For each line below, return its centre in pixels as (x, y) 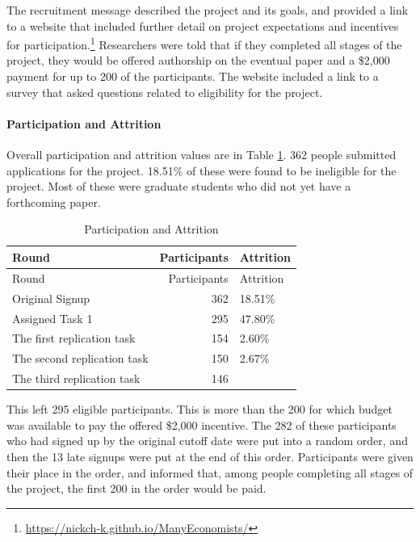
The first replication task (74, 338)
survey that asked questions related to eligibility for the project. (165, 92)
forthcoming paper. (54, 202)
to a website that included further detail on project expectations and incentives (203, 25)
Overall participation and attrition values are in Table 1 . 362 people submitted (202, 155)
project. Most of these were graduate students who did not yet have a (179, 186)
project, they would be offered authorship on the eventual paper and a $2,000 (198, 60)
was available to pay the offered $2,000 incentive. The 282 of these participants (202, 424)
